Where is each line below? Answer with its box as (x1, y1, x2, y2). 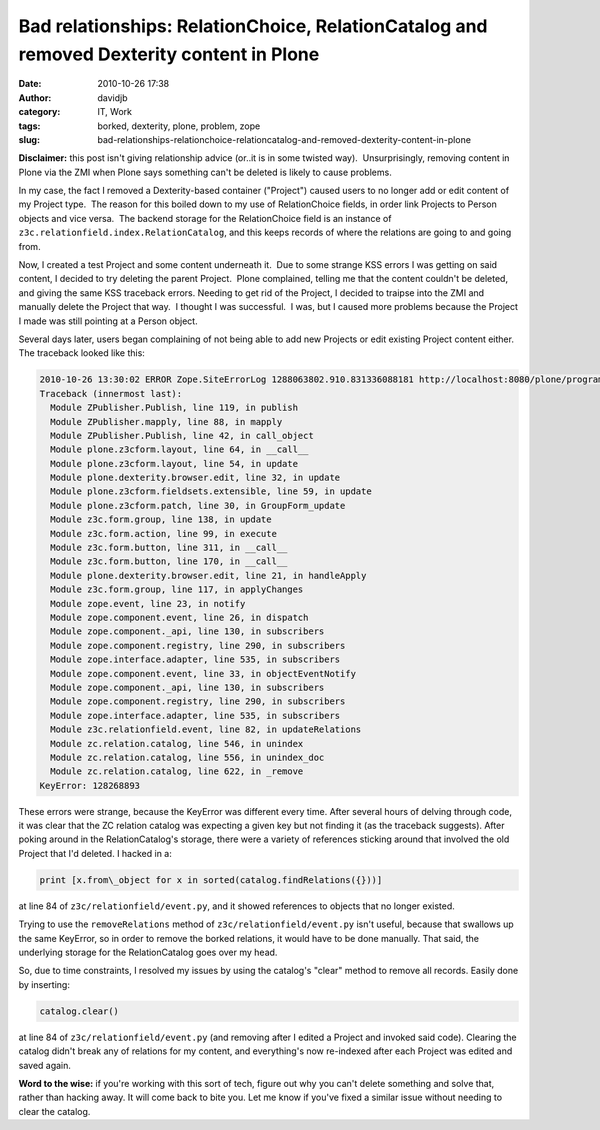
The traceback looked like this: (18, 347, 145, 359)
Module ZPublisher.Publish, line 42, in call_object (50, 430, 314, 441)
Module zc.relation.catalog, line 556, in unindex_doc (50, 751, 325, 763)
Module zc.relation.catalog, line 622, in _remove (50, 766, 304, 777)
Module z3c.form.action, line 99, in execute (50, 528, 277, 539)
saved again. (18, 1059, 72, 1071)
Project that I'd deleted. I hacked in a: (18, 847, 172, 859)
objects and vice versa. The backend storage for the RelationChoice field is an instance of (18, 212, 392, 224)
